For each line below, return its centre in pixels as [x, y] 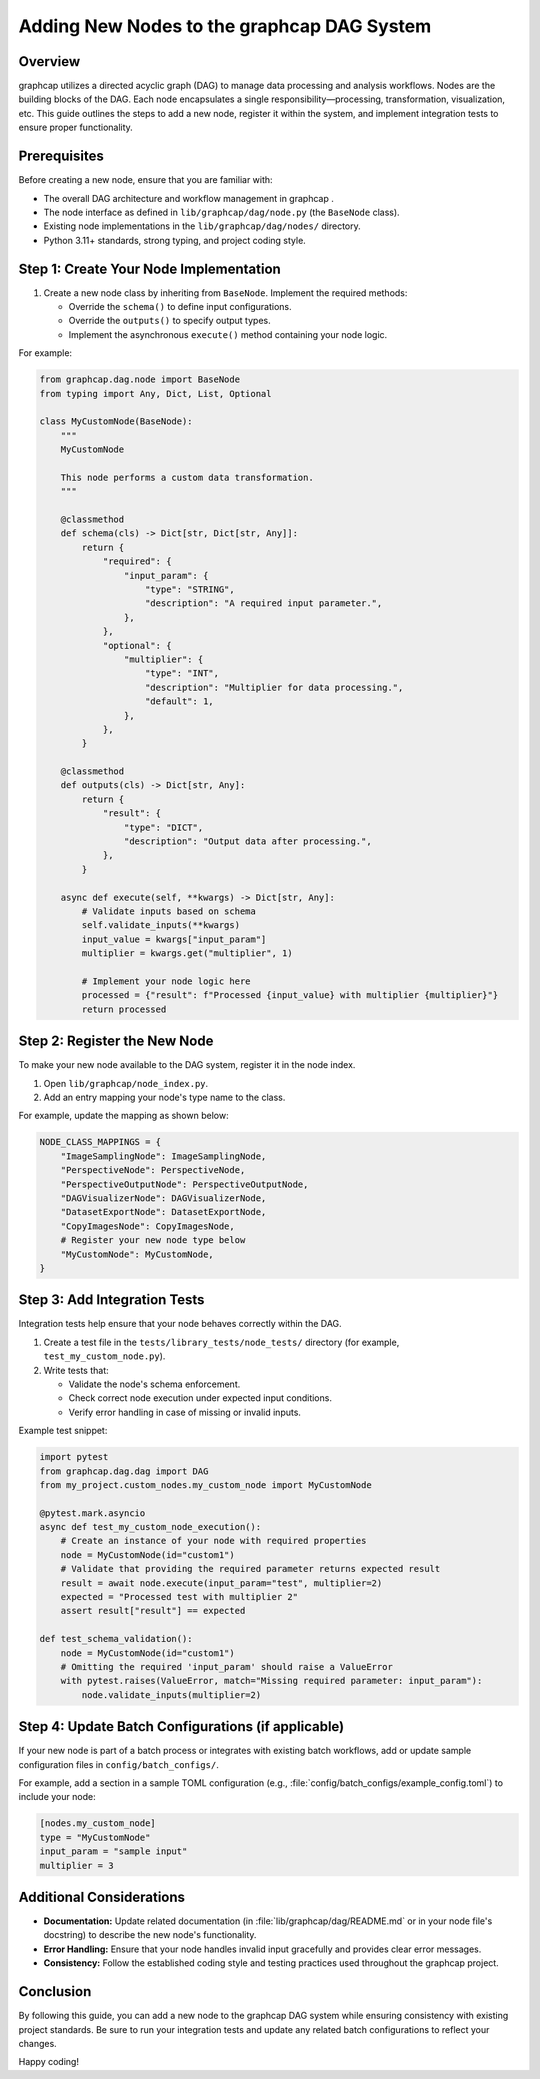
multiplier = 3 [76, 1865]
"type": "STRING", [190, 589]
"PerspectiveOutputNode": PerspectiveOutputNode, [184, 1184]
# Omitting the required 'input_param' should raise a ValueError [227, 1666]
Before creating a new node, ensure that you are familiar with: [146, 180]
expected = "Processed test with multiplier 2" [179, 1597]
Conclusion [55, 1991]
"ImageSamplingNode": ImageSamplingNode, [163, 1156]
